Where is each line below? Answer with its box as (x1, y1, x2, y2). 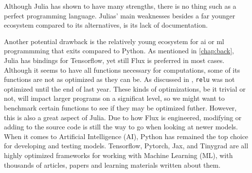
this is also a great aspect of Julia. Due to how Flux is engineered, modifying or (4, 112, 242, 122)
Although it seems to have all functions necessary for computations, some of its (4, 64, 240, 75)
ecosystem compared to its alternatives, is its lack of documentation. (4, 20, 208, 30)
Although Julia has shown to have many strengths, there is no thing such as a (4, 1, 236, 11)
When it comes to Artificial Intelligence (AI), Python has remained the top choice (4, 131, 249, 141)
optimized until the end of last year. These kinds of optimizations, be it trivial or (4, 83, 246, 94)
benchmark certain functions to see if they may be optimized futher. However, (4, 103, 237, 112)
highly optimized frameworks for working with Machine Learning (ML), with (4, 150, 233, 160)
